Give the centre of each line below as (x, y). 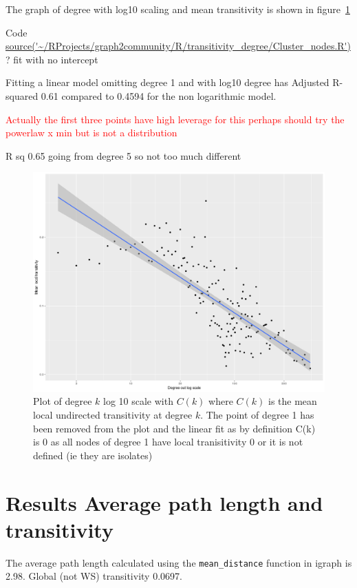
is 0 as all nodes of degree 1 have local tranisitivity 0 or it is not (168, 442)
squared (22, 95)
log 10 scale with (138, 401)
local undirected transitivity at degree (113, 414)
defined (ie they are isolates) (93, 455)
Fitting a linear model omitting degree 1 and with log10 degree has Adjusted (167, 82)
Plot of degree (63, 401)
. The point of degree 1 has (257, 414)
